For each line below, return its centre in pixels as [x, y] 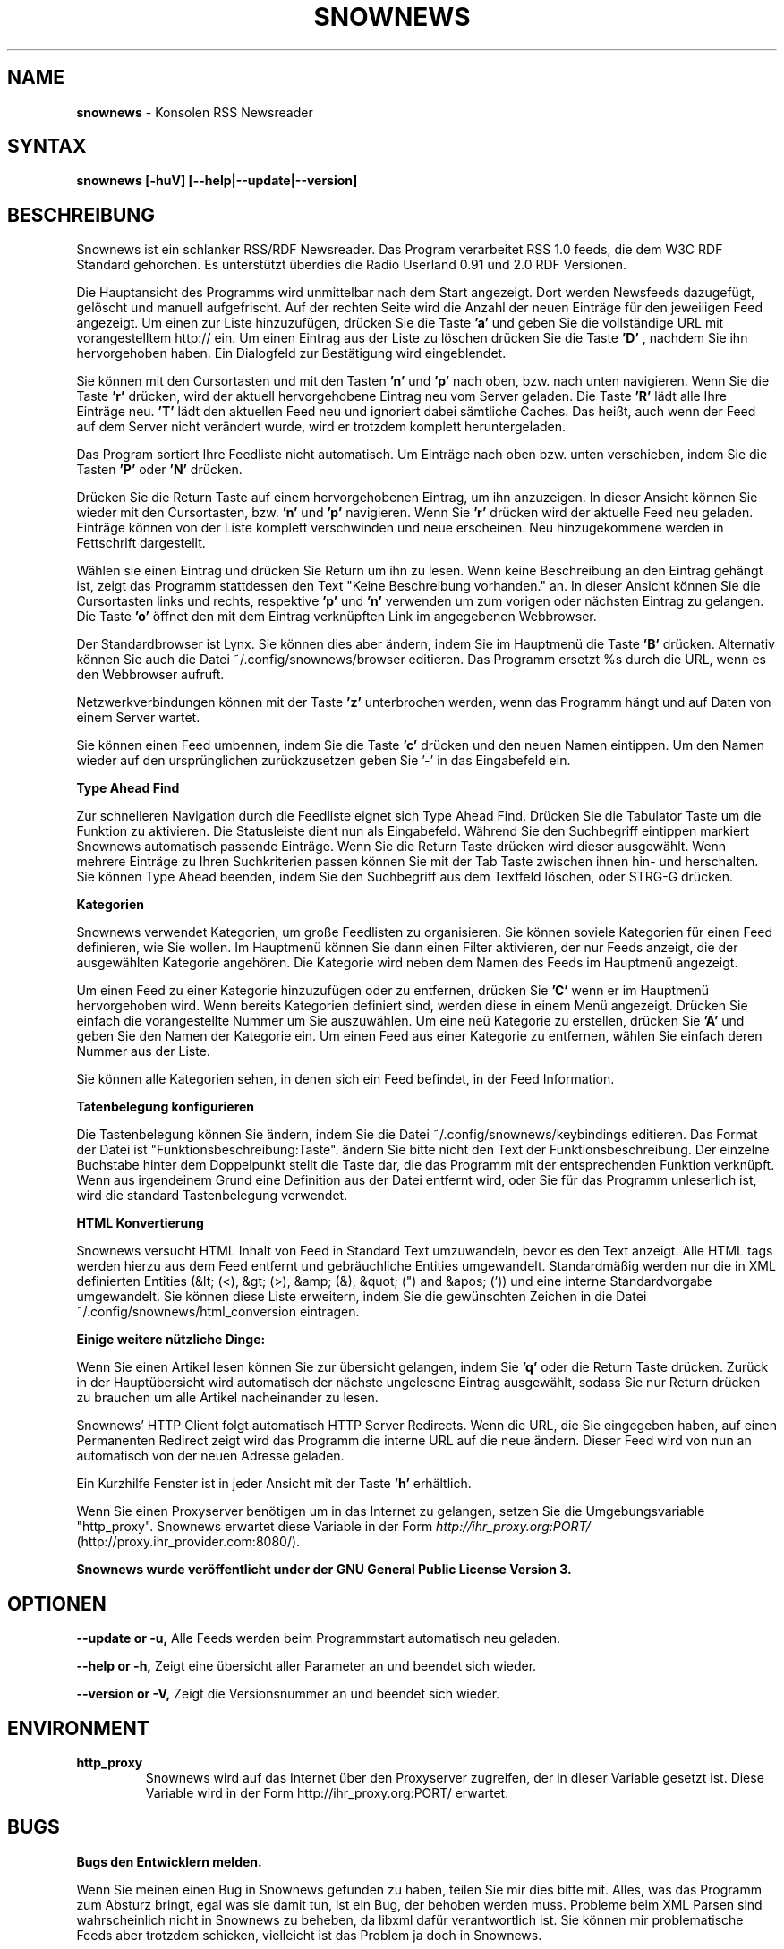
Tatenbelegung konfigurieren [166, 1107]
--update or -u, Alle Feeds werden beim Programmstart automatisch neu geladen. [319, 1638]
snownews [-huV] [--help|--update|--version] [217, 181]
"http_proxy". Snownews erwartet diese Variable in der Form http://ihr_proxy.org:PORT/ [333, 1527]
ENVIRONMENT [78, 1728]
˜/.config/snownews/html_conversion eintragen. [218, 1312]
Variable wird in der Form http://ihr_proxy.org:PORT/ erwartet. [327, 1792]
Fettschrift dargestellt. [141, 543]
